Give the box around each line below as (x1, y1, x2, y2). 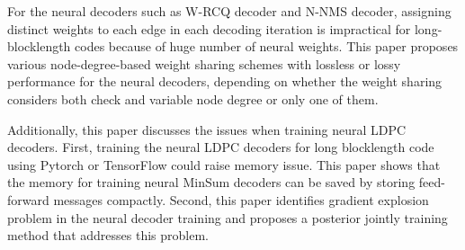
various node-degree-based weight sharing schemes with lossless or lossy (7, 54, 401, 73)
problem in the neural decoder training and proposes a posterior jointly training (7, 208, 448, 227)
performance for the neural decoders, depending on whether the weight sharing (7, 72, 443, 91)
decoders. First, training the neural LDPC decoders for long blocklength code (7, 138, 434, 156)
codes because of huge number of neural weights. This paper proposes (75, 37, 459, 56)
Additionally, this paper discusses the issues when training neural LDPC (7, 120, 407, 138)
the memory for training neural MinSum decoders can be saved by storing (7, 173, 416, 192)
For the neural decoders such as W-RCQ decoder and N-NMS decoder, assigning (7, 2, 452, 20)
